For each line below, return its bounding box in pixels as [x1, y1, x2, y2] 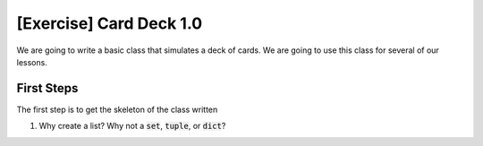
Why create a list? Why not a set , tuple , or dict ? [38, 121, 226, 132]
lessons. [16, 56, 48, 67]
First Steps [16, 81, 79, 96]
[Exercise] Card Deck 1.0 [16, 13, 203, 33]
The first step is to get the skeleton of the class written [16, 104, 218, 115]
